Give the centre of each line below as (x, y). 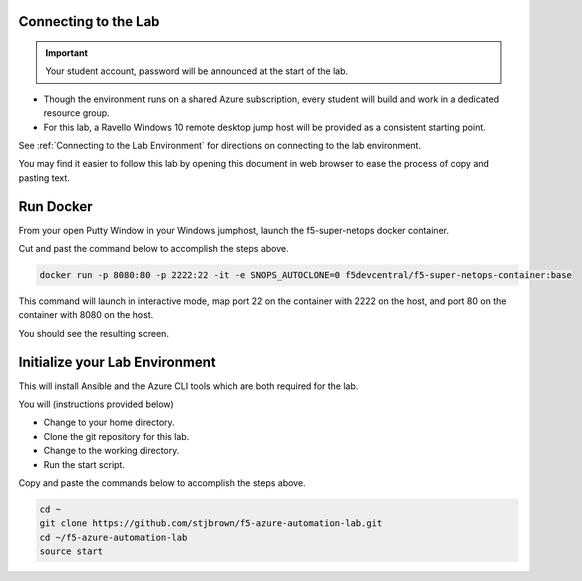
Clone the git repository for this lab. (116, 436)
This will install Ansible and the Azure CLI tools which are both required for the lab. (188, 386)
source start (71, 551)
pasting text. (44, 177)
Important (67, 53)
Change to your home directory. (109, 422)
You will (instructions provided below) (96, 404)
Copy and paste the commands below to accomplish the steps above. (162, 483)
